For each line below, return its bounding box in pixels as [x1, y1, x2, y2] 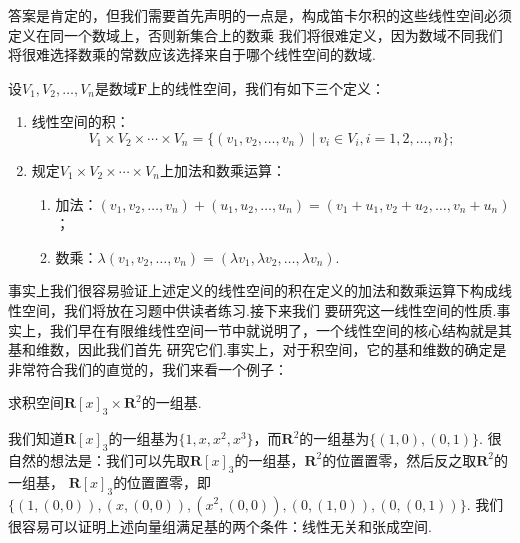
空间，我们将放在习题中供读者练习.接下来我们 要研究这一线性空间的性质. [21, 299, 497, 320]
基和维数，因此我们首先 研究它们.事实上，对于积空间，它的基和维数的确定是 [8, 339, 507, 360]
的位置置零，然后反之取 [322, 449, 477, 470]
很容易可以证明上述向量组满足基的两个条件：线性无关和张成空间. [8, 515, 432, 536]
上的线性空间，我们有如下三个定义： [147, 77, 386, 98]
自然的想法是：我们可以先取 [8, 449, 190, 470]
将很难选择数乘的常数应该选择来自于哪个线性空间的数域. [8, 44, 376, 65]
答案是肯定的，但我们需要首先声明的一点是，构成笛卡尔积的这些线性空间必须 [8, 5, 512, 25]
